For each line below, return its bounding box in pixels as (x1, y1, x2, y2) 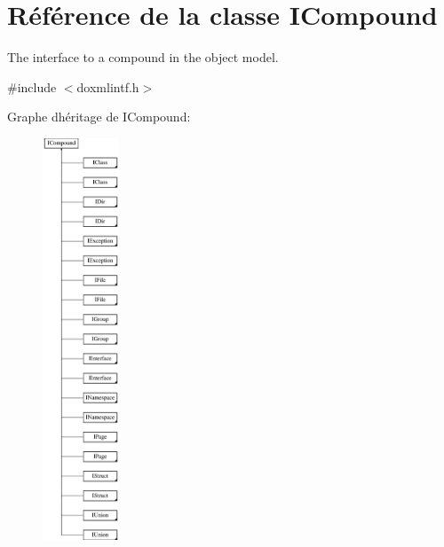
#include (7, 77, 57, 96)
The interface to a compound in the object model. (7, 48, 279, 66)
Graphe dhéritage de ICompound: (7, 107, 191, 126)
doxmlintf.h (76, 77, 139, 96)
